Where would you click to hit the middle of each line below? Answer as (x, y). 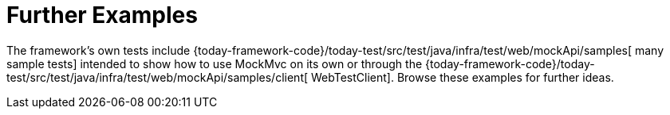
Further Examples (102, 15)
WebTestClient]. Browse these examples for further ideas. (463, 77)
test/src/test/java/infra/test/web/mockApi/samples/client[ (158, 77)
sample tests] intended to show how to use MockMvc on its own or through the (215, 63)
